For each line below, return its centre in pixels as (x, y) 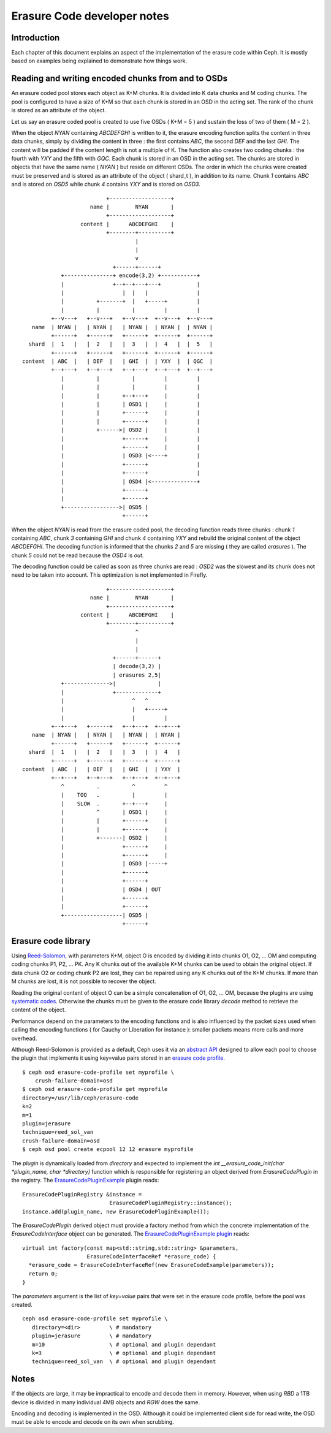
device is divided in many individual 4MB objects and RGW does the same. (106, 1402)
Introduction (36, 38)
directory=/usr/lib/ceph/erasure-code (81, 1098)
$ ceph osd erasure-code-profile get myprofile (95, 1089)
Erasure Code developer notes (90, 16)
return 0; (43, 1274)
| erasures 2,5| (137, 675)
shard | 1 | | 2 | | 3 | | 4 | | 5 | (121, 344)
